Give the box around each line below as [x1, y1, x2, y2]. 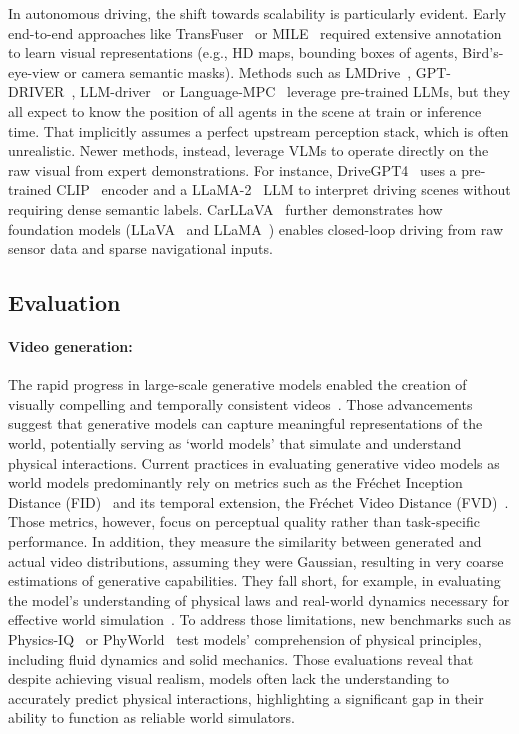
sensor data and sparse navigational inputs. [8, 238, 273, 259]
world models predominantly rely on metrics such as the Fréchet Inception [8, 472, 463, 493]
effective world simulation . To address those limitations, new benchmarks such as [8, 609, 512, 630]
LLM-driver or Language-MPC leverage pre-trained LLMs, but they [79, 81, 511, 102]
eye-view [8, 61, 60, 82]
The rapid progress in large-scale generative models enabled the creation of [8, 374, 467, 395]
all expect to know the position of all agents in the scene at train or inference [8, 100, 482, 121]
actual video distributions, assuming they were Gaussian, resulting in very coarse [8, 550, 504, 571]
